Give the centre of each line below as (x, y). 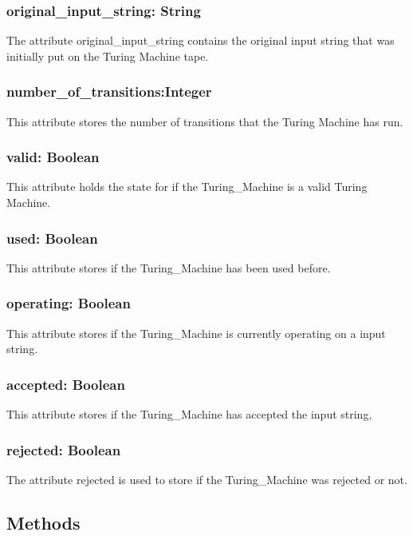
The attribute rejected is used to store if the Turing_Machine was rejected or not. (207, 479)
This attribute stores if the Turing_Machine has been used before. (169, 267)
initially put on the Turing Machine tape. (108, 56)
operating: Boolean (69, 303)
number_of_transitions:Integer (109, 91)
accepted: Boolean (66, 384)
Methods (43, 522)
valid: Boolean (53, 157)
